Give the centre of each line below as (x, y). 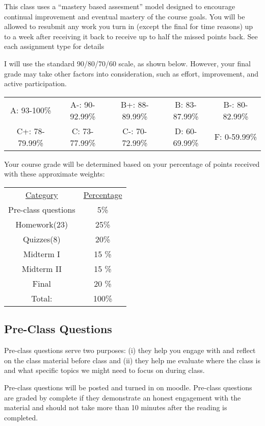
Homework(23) (42, 224)
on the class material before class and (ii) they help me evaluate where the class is (132, 360)
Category (42, 194)
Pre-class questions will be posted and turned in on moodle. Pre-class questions (128, 387)
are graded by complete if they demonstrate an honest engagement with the (123, 397)
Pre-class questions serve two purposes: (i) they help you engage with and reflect (130, 350)
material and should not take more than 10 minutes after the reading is (116, 407)
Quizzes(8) (42, 239)
